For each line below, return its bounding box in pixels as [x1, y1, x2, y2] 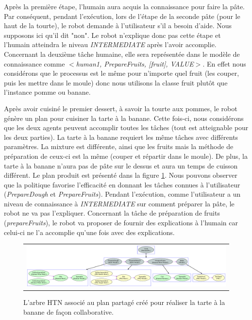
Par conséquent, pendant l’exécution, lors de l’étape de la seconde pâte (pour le [4, 11, 240, 21]
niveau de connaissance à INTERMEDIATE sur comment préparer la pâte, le [4, 198, 235, 208]
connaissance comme [4, 58, 65, 68]
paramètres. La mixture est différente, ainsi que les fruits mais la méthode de [4, 141, 234, 152]
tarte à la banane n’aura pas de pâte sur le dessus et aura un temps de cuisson [4, 160, 238, 170]
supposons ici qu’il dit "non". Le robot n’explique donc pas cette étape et [4, 30, 221, 40]
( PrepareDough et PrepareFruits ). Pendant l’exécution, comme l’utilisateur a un [4, 189, 241, 199]
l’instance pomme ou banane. [4, 87, 91, 97]
